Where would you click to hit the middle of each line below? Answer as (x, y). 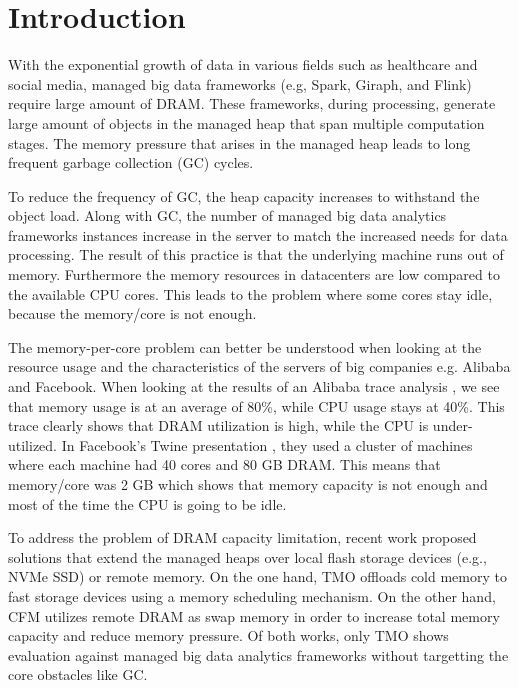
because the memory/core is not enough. (132, 313)
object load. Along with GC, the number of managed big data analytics (227, 215)
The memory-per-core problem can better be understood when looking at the (245, 346)
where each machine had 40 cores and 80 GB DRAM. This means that (224, 464)
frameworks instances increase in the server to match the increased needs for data (258, 234)
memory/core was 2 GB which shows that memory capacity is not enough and (248, 484)
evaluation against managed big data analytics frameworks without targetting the (258, 654)
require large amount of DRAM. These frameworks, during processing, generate (252, 103)
